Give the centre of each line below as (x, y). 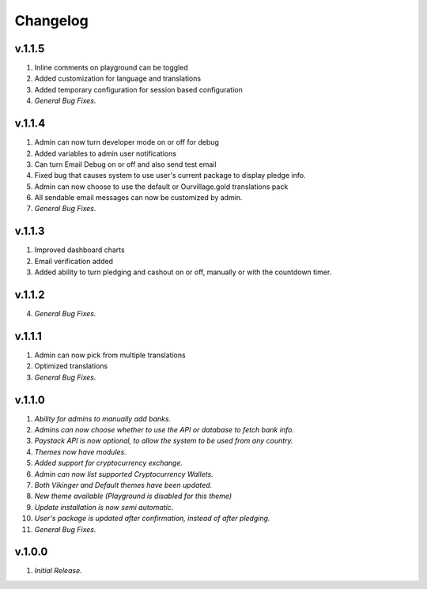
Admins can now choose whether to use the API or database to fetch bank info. (164, 430)
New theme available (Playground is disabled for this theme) (133, 496)
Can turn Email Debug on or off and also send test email (125, 164)
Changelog (51, 21)
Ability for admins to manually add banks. (103, 418)
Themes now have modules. (80, 451)
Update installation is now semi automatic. (104, 507)
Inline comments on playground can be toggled (111, 68)
